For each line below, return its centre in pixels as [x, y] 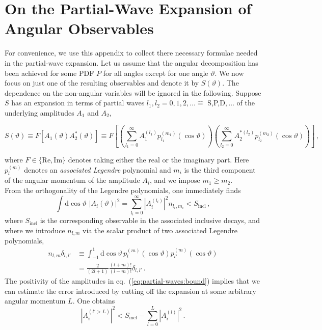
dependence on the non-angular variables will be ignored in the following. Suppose [133, 92]
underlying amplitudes [39, 112]
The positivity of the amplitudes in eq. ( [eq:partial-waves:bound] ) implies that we [132, 280]
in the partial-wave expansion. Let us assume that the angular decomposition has [131, 62]
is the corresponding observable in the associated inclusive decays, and [150, 220]
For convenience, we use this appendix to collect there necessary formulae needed [131, 53]
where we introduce [35, 230]
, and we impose [175, 180]
